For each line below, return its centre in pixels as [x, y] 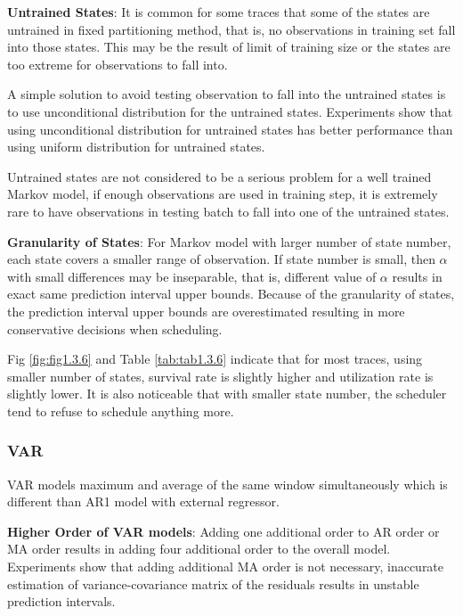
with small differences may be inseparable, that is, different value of [192, 276]
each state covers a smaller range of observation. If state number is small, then [221, 259]
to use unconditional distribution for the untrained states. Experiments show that [230, 111]
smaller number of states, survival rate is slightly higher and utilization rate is [220, 376]
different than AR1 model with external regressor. [143, 501]
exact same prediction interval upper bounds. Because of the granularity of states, [231, 294]
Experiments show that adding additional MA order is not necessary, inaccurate [226, 567]
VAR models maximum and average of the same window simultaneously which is [227, 484]
